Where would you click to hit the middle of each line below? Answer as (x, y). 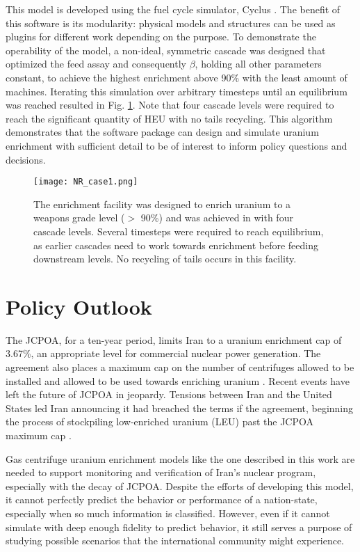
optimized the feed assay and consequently (96, 64)
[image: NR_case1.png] (86, 182)
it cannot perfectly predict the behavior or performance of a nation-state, (162, 499)
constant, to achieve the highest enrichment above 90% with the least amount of (177, 77)
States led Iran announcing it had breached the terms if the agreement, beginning (180, 408)
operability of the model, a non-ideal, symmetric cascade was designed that (166, 50)
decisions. (26, 159)
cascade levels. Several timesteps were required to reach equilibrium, (179, 231)
